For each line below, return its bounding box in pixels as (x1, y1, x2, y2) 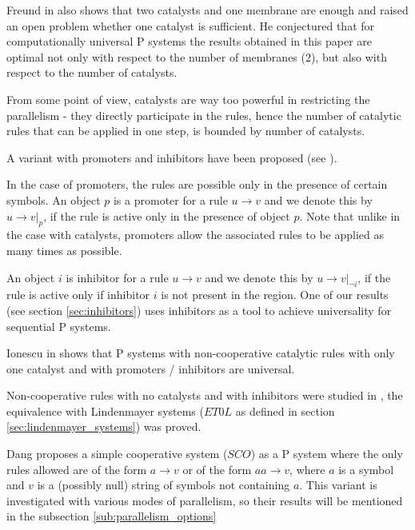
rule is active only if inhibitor (6, 286, 150, 303)
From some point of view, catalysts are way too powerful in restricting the (6, 90, 370, 107)
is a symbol (338, 460, 394, 477)
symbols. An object (6, 191, 101, 208)
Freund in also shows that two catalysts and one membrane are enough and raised (6, 2, 409, 18)
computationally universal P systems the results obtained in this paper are (6, 33, 373, 50)
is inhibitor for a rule (66, 269, 169, 285)
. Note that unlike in (299, 207, 401, 224)
